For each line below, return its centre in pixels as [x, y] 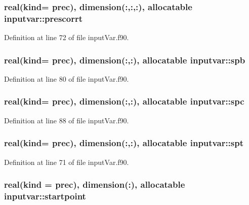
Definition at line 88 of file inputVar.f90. [67, 120]
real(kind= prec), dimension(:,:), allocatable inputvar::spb [125, 60]
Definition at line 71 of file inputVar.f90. [67, 162]
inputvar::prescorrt [43, 18]
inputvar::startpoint [45, 196]
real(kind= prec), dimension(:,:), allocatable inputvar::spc [124, 101]
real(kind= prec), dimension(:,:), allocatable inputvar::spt [124, 143]
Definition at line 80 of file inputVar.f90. [67, 78]
